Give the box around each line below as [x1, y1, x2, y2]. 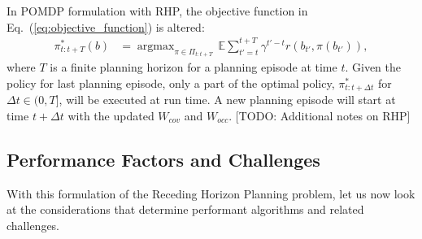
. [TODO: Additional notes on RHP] [228, 106, 411, 124]
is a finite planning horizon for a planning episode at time [50, 59, 337, 76]
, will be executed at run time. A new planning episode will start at [59, 91, 396, 108]
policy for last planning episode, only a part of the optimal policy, [7, 74, 335, 91]
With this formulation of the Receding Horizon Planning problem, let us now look [7, 185, 415, 202]
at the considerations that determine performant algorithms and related [7, 201, 364, 218]
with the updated [67, 106, 154, 124]
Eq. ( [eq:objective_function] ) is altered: [7, 18, 205, 35]
